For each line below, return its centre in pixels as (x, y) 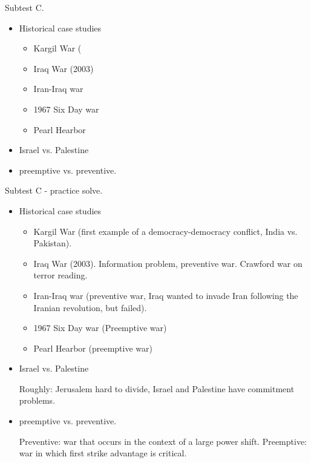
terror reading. (61, 275)
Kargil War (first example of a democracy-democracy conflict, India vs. (165, 231)
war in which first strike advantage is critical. (103, 453)
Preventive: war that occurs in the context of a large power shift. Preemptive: (163, 441)
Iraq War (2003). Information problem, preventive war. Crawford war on (168, 263)
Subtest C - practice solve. (54, 190)
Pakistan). (53, 243)
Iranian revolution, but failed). (90, 307)
